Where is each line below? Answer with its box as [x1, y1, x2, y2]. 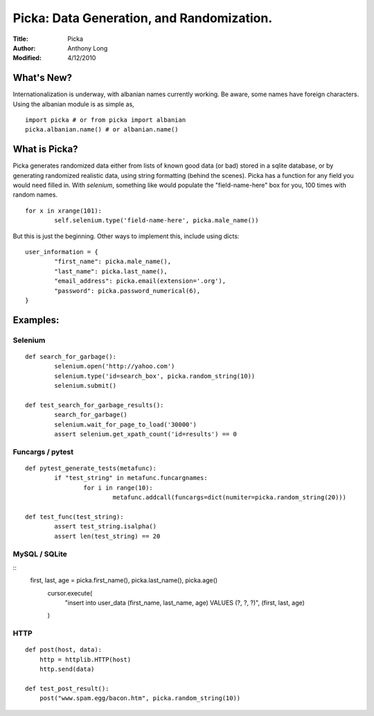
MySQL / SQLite [12, 549, 67, 559]
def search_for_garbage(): [25, 352, 117, 360]
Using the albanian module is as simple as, [12, 100, 134, 108]
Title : [12, 35, 29, 43]
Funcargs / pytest [12, 447, 74, 456]
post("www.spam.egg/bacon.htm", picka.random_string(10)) [39, 695, 241, 702]
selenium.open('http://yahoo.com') [54, 362, 175, 370]
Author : [12, 44, 36, 52]
